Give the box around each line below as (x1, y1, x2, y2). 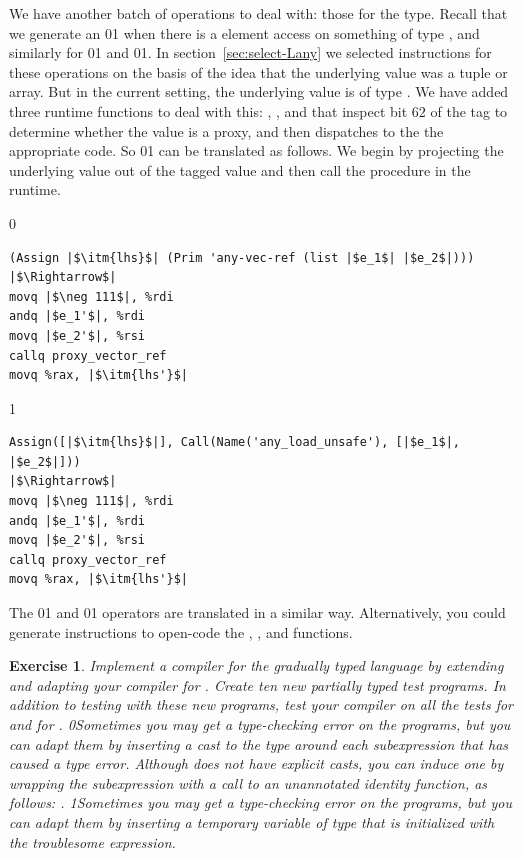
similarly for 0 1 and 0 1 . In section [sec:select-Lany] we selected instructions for (9, 42, 492, 63)
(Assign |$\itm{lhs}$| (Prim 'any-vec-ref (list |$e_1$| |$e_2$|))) (9, 250, 475, 265)
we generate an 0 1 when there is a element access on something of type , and (9, 22, 480, 43)
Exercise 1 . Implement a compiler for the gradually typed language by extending (9, 655, 504, 676)
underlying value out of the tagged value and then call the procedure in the (9, 159, 471, 180)
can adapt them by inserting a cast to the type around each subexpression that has (9, 733, 509, 754)
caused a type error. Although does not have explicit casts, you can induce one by (9, 753, 504, 774)
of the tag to (430, 100, 508, 121)
